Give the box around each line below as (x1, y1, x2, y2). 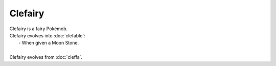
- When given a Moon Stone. (18, 40, 79, 46)
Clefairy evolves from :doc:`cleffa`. (9, 54, 83, 60)
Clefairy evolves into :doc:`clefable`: (9, 32, 85, 38)
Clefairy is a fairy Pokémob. (9, 26, 68, 32)
